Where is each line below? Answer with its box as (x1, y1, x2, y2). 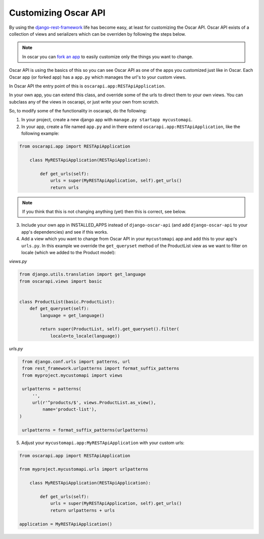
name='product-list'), (42, 407, 97, 412)
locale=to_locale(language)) (50, 333, 120, 339)
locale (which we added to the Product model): (21, 249, 116, 255)
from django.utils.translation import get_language (19, 272, 146, 277)
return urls (50, 185, 79, 190)
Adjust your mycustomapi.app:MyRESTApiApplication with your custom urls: (21, 440, 185, 446)
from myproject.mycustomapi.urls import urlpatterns (19, 467, 149, 472)
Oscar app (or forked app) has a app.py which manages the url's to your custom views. (9, 74, 187, 80)
